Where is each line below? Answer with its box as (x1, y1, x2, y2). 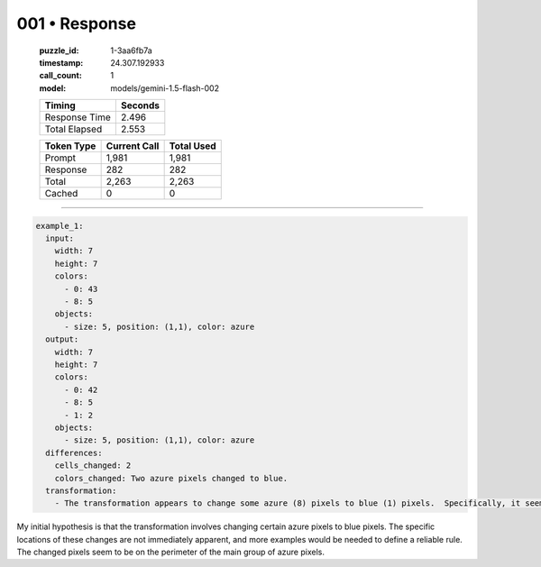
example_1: (35, 221, 84, 231)
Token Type (44, 140, 96, 152)
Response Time (44, 111, 112, 123)
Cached (44, 187, 78, 200)
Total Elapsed (44, 123, 103, 135)
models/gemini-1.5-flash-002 (110, 82, 220, 94)
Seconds (120, 99, 160, 112)
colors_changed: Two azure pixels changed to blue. (54, 473, 289, 483)
